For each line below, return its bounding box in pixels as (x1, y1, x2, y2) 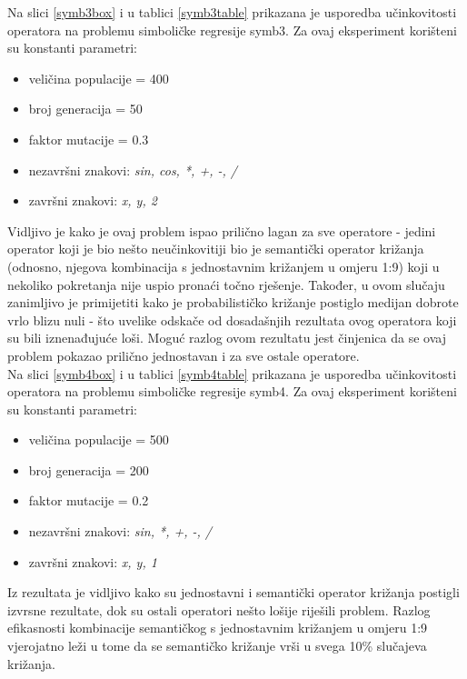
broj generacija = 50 (28, 99, 143, 118)
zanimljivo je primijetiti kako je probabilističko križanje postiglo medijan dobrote (7, 293, 459, 312)
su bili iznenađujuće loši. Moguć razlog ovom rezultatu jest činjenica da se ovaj (7, 328, 446, 347)
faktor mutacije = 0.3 (28, 129, 149, 148)
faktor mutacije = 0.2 (28, 491, 149, 510)
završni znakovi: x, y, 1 (28, 552, 157, 571)
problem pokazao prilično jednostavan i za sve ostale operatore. (7, 345, 360, 364)
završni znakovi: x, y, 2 (28, 191, 157, 210)
